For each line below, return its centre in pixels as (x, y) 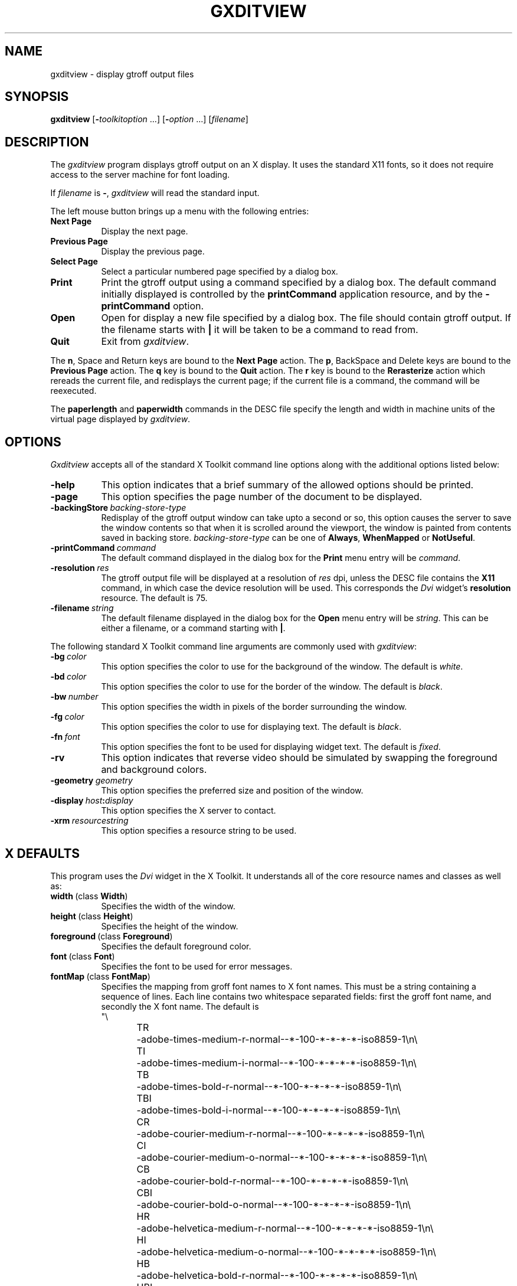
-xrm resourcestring (89, 821)
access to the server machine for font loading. (140, 175)
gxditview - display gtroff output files (122, 74)
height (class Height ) (92, 916)
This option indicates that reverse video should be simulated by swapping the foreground (299, 758)
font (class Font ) (83, 956)
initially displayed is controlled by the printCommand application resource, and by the (292, 294)
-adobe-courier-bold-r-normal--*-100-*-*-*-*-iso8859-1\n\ (272, 1181)
